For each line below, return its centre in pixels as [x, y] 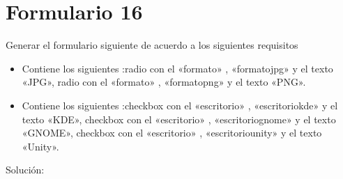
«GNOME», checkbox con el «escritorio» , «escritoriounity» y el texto [172, 133]
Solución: [25, 170]
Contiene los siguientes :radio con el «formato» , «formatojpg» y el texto [177, 68]
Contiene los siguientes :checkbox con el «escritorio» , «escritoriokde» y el [180, 105]
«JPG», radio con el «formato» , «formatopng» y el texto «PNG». [164, 82]
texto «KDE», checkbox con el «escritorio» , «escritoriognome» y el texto [179, 119]
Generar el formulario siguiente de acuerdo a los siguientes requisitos [152, 45]
